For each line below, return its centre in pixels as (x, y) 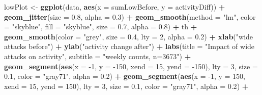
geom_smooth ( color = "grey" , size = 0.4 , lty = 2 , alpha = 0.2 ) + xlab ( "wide (129, 36)
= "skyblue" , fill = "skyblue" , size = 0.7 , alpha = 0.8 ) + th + (101, 27)
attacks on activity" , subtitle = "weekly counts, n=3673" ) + (98, 56)
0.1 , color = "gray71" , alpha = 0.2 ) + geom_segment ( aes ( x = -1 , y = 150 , (125, 76)
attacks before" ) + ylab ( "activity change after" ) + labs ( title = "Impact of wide (129, 46)
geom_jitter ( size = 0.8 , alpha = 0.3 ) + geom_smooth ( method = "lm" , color (130, 16)
